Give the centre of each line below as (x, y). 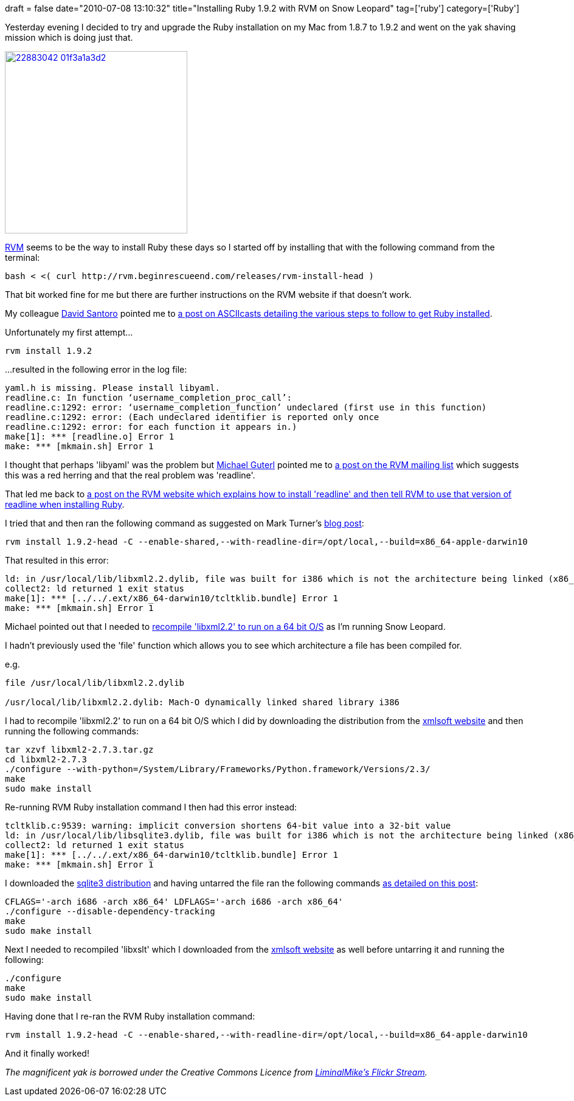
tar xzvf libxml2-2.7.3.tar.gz (79, 750)
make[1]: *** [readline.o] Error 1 (90, 437)
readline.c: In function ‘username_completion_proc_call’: (149, 398)
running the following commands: (72, 731)
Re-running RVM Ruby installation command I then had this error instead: (151, 807)
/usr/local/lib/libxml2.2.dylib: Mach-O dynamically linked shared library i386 (202, 702)
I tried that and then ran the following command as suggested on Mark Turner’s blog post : (185, 523)
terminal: (22, 257)
